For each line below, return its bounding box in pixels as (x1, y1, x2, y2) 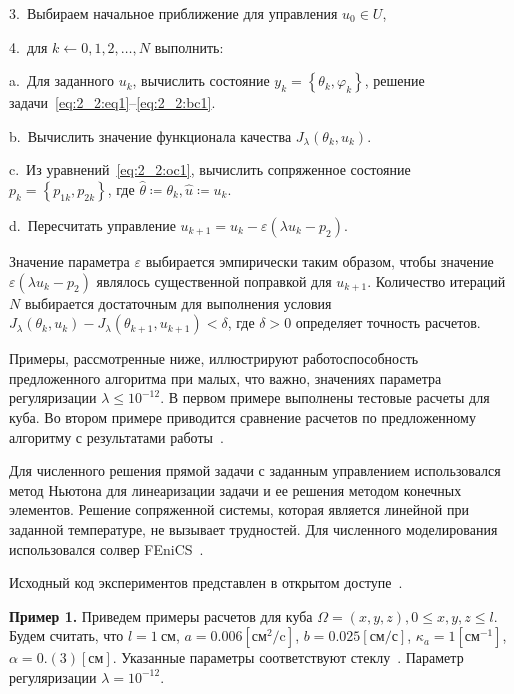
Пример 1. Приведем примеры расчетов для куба (9, 605, 313, 626)
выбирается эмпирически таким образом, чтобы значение (145, 250, 494, 271)
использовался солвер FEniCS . (9, 538, 204, 559)
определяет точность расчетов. (295, 312, 481, 333)
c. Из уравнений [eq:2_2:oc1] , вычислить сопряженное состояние (9, 159, 411, 180)
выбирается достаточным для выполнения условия (24, 292, 332, 313)
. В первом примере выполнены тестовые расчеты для (160, 387, 490, 408)
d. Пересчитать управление (9, 214, 176, 235)
